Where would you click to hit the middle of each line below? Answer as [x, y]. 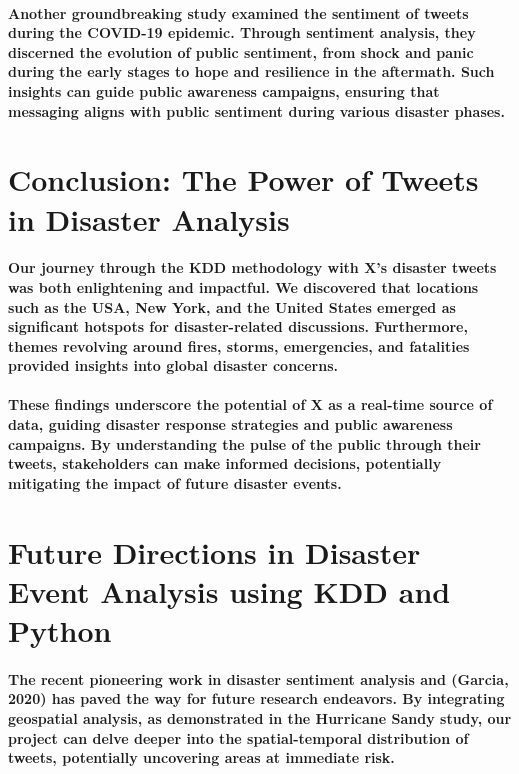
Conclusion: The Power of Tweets [243, 179]
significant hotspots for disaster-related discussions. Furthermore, [238, 326]
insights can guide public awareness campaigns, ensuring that [224, 90]
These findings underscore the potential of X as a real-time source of [250, 404]
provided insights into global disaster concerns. [173, 365]
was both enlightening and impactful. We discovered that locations [243, 286]
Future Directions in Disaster [214, 551]
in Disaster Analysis [149, 218]
